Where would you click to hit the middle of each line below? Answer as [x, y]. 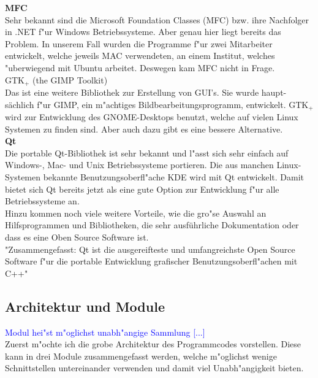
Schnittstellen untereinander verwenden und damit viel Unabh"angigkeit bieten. [154, 368]
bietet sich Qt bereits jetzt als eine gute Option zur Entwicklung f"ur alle [142, 189]
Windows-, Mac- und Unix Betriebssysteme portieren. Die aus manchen [139, 165]
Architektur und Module [85, 306]
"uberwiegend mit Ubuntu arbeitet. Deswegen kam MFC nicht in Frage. [140, 67]
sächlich [20, 104]
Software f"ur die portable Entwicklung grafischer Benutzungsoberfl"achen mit [151, 261]
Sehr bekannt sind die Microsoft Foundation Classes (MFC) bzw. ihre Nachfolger [157, 19]
